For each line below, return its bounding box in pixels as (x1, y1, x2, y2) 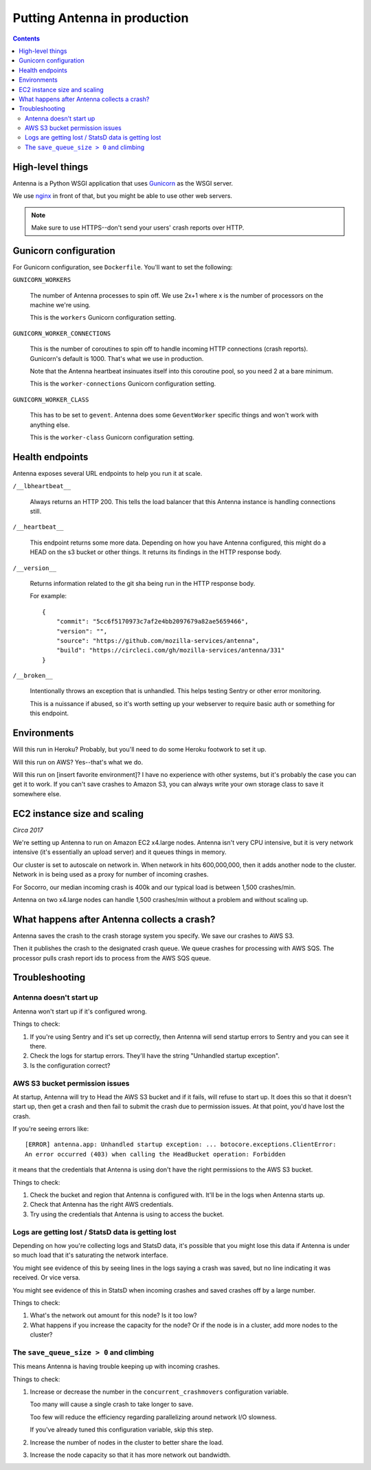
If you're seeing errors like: (12, 1125, 89, 1133)
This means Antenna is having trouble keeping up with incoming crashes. (12, 1362, 220, 1371)
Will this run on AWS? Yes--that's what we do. (12, 758, 144, 766)
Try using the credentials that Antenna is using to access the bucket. (30, 1210, 225, 1218)
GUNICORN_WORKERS (12, 276, 71, 284)
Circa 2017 (12, 826, 44, 834)
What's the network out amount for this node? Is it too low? (30, 1311, 197, 1319)
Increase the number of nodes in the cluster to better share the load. (30, 1438, 224, 1447)
